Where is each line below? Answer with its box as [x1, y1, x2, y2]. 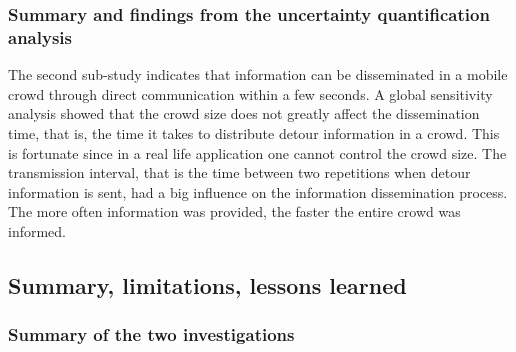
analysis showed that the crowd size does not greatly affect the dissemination [8, 103, 480, 124]
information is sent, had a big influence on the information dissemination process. [8, 181, 508, 202]
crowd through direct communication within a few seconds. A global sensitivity [8, 83, 493, 104]
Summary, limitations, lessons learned [8, 269, 407, 300]
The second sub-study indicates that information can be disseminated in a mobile [8, 64, 508, 85]
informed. [8, 220, 67, 241]
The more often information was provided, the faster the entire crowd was [8, 201, 461, 222]
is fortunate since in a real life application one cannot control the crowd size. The [8, 142, 507, 163]
